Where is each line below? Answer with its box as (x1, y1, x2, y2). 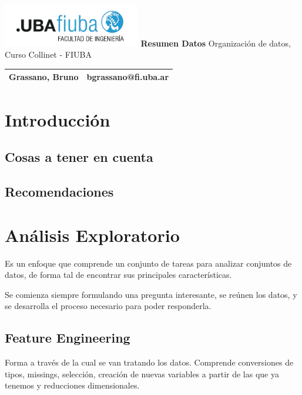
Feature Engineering (5, 328, 130, 347)
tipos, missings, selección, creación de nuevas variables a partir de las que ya (5, 367, 279, 380)
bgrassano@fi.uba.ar (86, 71, 169, 83)
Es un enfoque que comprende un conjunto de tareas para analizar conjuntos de (5, 257, 292, 269)
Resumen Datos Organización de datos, (140, 36, 291, 49)
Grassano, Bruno (9, 71, 79, 83)
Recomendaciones (5, 182, 114, 201)
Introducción (5, 107, 110, 131)
